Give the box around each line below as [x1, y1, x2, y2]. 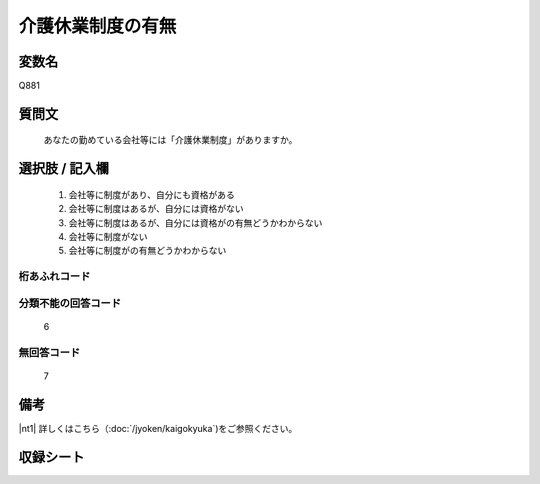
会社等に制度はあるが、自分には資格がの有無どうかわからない [68, 216, 323, 229]
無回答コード [18, 345, 81, 359]
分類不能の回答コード [18, 296, 122, 310]
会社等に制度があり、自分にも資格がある [68, 188, 235, 200]
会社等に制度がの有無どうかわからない [68, 245, 227, 257]
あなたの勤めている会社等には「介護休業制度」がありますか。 [43, 134, 298, 146]
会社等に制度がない [68, 231, 148, 243]
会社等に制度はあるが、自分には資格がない [68, 203, 244, 215]
